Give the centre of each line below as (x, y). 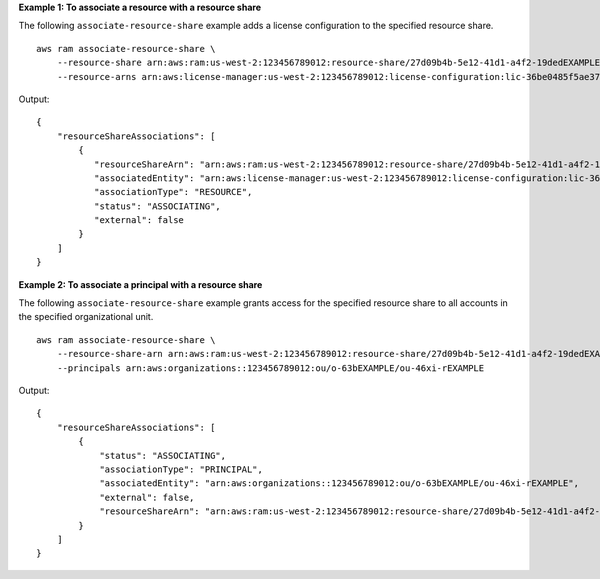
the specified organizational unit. (86, 317)
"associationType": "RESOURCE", (173, 192)
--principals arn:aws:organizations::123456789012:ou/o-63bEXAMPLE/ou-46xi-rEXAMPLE (270, 368)
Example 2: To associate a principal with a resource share (140, 284)
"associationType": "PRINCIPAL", (181, 469)
